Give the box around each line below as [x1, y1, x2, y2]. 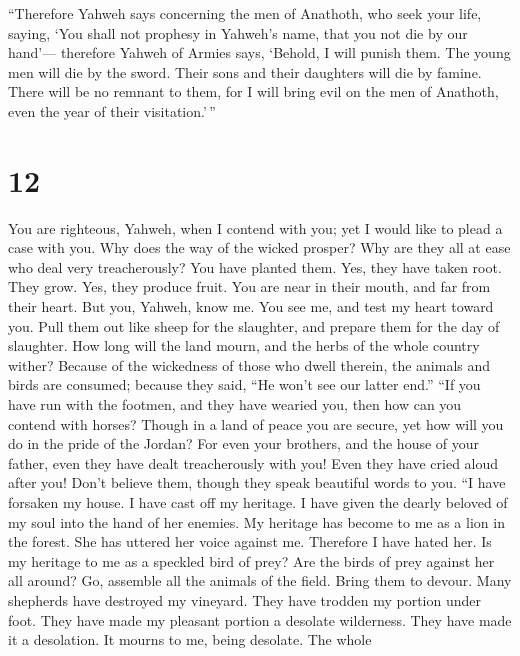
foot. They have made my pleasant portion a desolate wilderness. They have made [8, 609, 512, 630]
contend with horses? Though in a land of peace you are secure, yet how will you [8, 413, 504, 434]
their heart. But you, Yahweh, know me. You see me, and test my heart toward [8, 296, 494, 317]
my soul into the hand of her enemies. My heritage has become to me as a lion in [8, 511, 505, 532]
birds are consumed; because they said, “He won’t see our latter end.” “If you [8, 374, 481, 395]
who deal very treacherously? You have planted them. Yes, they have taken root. [8, 256, 502, 277]
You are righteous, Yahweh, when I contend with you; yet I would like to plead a [8, 217, 503, 238]
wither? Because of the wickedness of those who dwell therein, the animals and [8, 354, 491, 375]
